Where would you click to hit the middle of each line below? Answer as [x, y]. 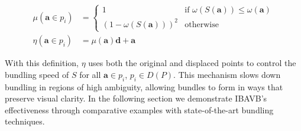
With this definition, [42, 63]
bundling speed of [37, 74]
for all [90, 74]
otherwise [202, 24]
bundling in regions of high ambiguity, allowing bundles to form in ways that [144, 86]
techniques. [25, 121]
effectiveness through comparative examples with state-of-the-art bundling [139, 109]
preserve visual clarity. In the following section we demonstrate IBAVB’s [136, 98]
